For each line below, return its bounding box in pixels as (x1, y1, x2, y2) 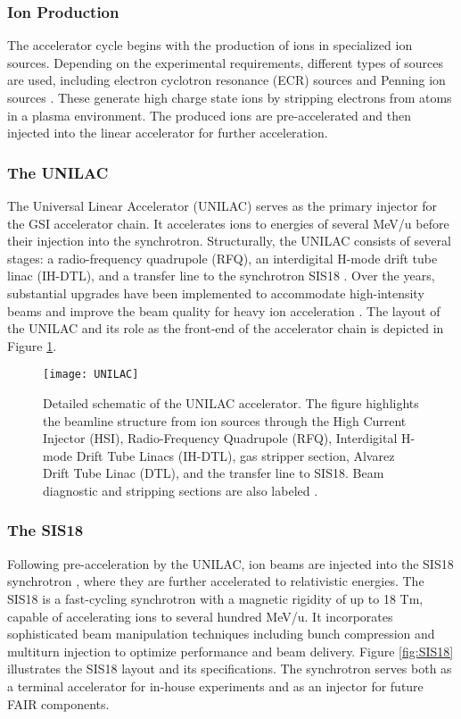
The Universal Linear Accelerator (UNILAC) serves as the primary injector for (7, 196, 438, 214)
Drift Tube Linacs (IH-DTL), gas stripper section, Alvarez (76, 446, 395, 464)
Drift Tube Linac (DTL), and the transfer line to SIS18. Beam (43, 464, 384, 482)
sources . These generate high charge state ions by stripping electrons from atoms (7, 88, 452, 106)
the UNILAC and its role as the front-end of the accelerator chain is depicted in (7, 319, 444, 338)
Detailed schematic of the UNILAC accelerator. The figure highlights (43, 394, 419, 412)
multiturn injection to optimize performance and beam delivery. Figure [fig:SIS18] (7, 641, 454, 660)
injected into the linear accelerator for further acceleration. (7, 123, 328, 142)
